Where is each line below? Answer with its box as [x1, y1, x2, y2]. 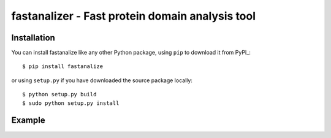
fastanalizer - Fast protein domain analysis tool [11, 9, 256, 23]
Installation [11, 33, 55, 43]
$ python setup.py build [22, 91, 97, 98]
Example [11, 115, 45, 126]
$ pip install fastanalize [22, 63, 104, 70]
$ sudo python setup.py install [22, 99, 120, 107]
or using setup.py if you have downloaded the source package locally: [11, 77, 193, 84]
